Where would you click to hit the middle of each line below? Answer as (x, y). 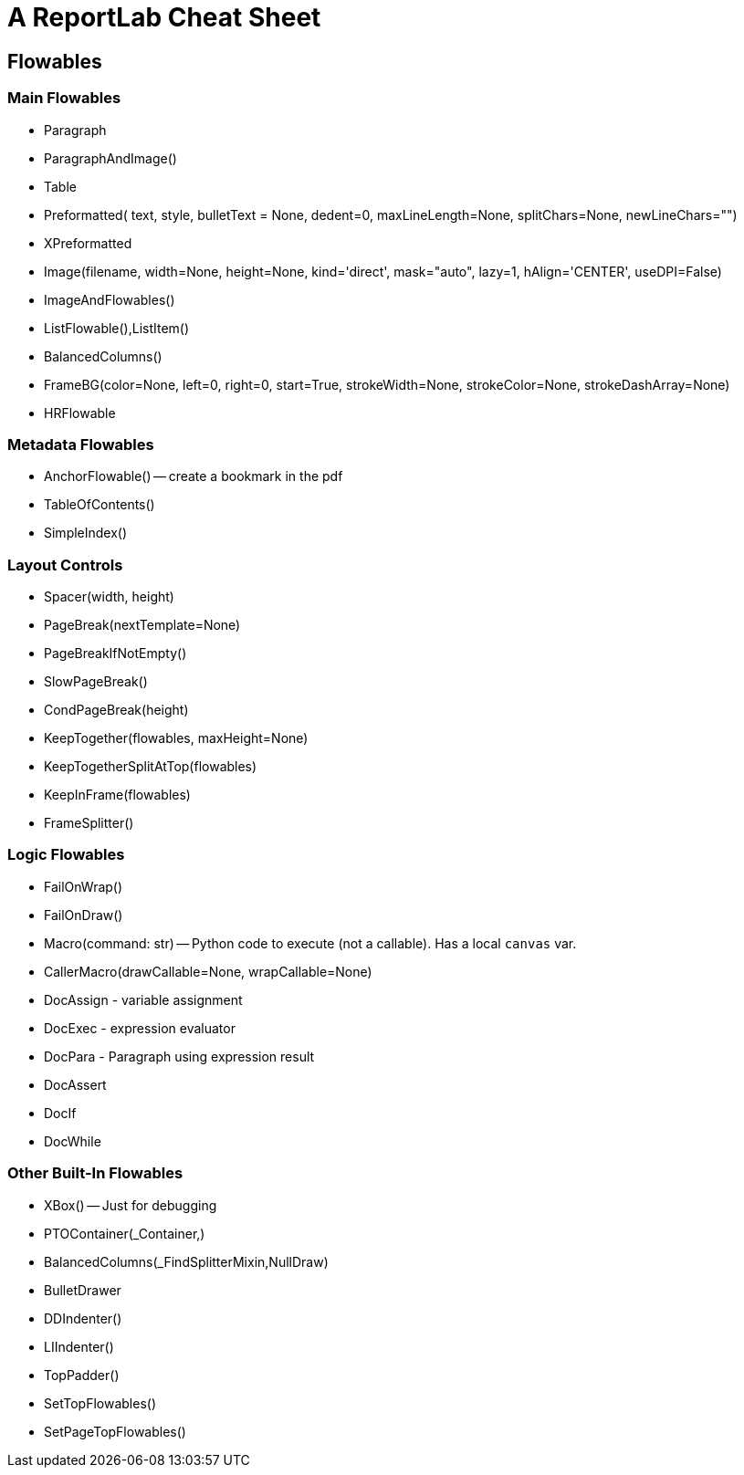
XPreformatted (88, 243)
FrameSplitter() (89, 823)
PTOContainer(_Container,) (125, 1233)
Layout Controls (65, 565)
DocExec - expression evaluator (140, 1028)
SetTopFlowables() (100, 1403)
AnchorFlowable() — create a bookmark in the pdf (194, 476)
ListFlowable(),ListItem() (117, 328)
